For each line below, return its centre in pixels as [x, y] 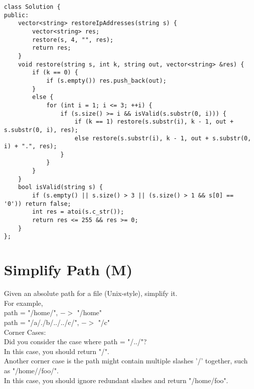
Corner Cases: [25, 332]
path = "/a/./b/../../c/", [42, 322]
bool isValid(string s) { [60, 187]
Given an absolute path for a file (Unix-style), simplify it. [91, 293]
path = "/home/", [31, 312]
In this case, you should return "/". [57, 351]
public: [17, 15]
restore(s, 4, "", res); [73, 40]
